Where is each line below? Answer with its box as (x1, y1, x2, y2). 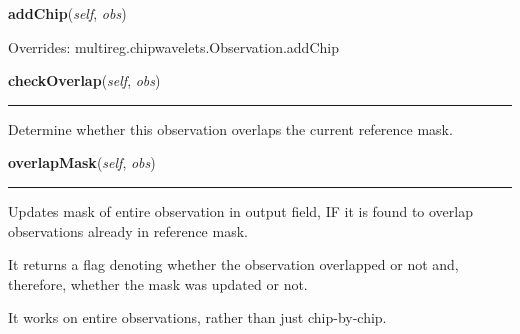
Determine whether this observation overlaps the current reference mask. (8, 118, 453, 139)
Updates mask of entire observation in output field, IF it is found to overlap (8, 200, 473, 221)
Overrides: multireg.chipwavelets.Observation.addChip (8, 36, 339, 57)
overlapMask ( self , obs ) (8, 152, 156, 173)
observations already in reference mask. (8, 220, 248, 241)
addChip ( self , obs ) (8, 3, 127, 23)
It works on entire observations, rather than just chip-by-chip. (8, 307, 387, 328)
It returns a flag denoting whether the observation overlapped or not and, (8, 254, 459, 275)
